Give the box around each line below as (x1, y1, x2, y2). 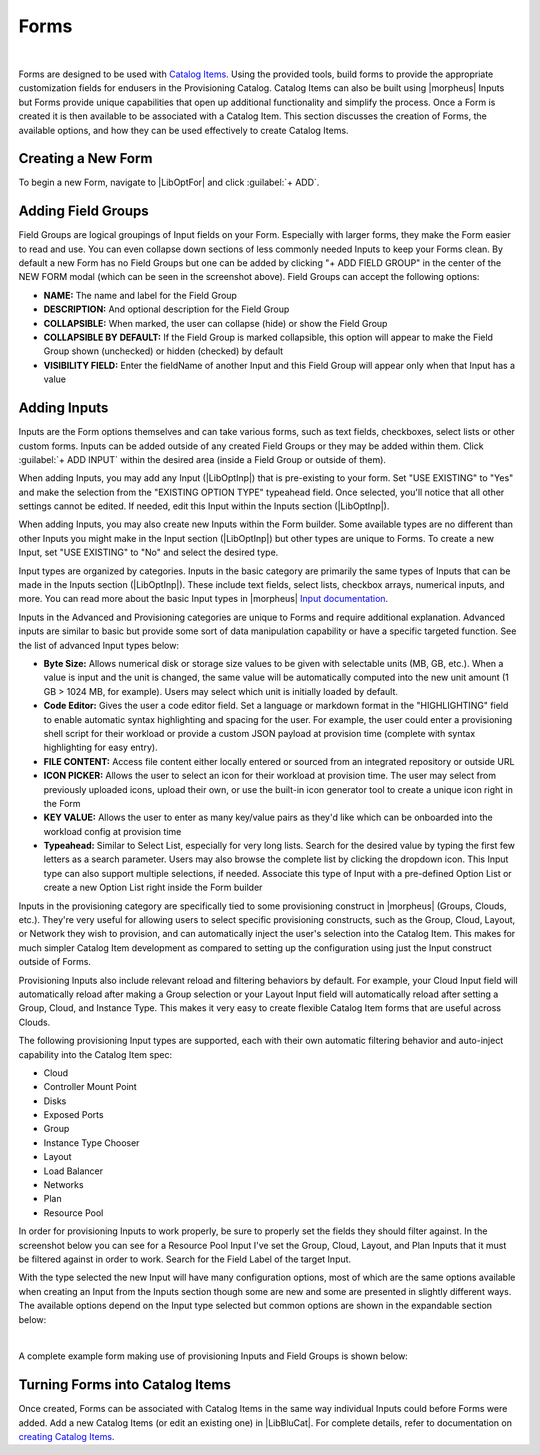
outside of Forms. (18, 956, 92, 968)
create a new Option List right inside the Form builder (43, 881, 263, 894)
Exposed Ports (43, 1109, 104, 1121)
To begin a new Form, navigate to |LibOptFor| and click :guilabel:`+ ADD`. (18, 176, 320, 189)
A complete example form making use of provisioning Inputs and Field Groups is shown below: (18, 1350, 409, 1362)
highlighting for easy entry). (43, 741, 159, 754)
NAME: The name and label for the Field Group (43, 289, 237, 301)
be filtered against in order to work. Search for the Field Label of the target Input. (18, 1253, 352, 1265)
